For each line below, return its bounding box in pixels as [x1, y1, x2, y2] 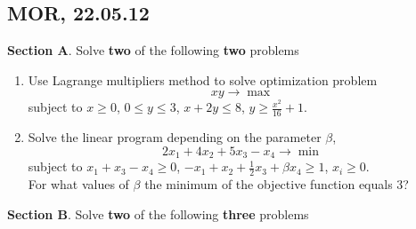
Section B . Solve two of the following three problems [7, 204, 309, 223]
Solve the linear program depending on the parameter [28, 128, 322, 146]
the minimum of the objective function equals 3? [144, 175, 409, 193]
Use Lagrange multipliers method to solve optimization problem [28, 70, 378, 89]
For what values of [28, 175, 129, 193]
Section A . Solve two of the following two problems [7, 41, 299, 59]
